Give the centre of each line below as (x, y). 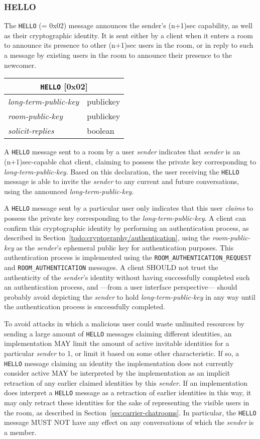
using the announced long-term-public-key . (69, 191)
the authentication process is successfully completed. (85, 306)
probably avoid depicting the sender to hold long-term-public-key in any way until (130, 296)
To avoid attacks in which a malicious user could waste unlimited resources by (124, 324)
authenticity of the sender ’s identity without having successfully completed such (127, 277)
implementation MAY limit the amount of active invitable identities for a (117, 343)
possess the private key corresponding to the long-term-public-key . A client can (125, 218)
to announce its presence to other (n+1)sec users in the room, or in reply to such (129, 45)
